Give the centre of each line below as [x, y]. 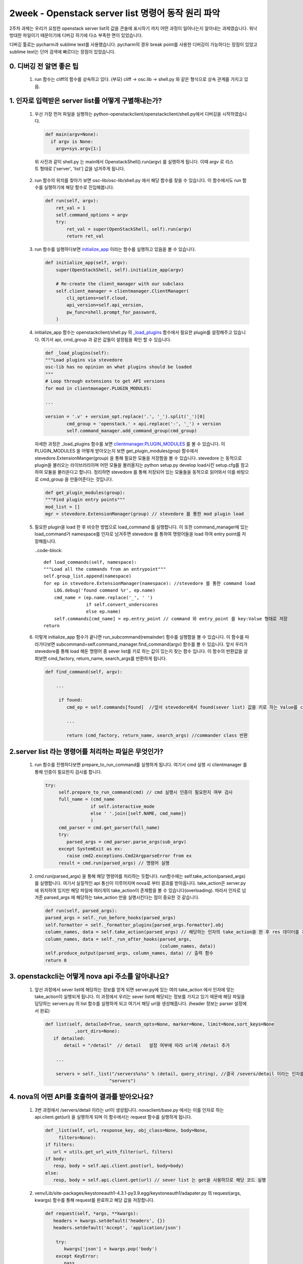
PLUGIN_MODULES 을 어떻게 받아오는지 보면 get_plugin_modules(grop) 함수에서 [116, 451]
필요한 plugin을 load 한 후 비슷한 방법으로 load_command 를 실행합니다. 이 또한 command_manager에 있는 [142, 527]
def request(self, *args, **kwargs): [92, 1214]
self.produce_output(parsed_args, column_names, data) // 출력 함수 [129, 953]
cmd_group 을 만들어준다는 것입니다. [77, 479]
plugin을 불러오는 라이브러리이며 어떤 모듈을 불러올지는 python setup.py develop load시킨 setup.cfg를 [137, 465]
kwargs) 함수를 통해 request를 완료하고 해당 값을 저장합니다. [95, 1200]
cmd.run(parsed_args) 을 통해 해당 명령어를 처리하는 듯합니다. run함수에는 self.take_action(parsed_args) [140, 876]
